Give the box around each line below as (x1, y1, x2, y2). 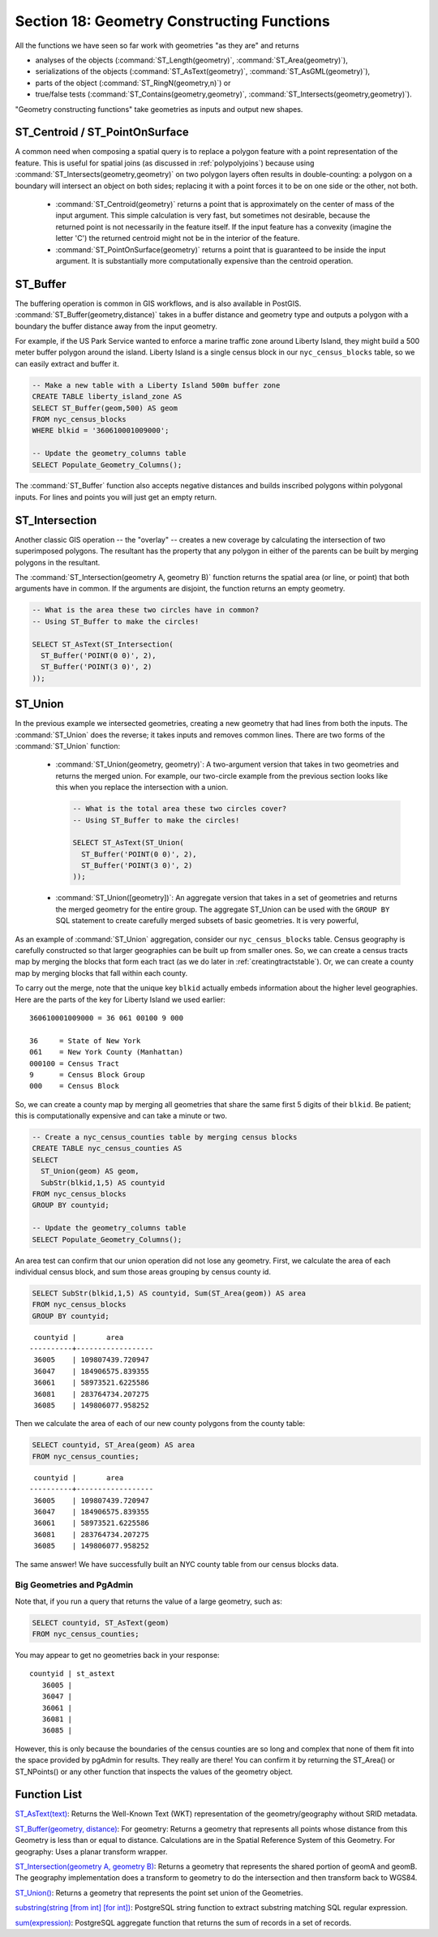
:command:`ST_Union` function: (15, 741, 121, 750)
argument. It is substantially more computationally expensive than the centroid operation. (55, 256, 354, 265)
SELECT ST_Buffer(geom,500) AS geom (32, 403, 178, 413)
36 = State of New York (29, 1036, 141, 1046)
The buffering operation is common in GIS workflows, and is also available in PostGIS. (15, 298, 302, 308)
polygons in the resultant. (15, 557, 101, 567)
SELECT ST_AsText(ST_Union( (72, 838, 184, 848)
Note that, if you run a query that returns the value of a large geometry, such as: (15, 1596, 283, 1606)
